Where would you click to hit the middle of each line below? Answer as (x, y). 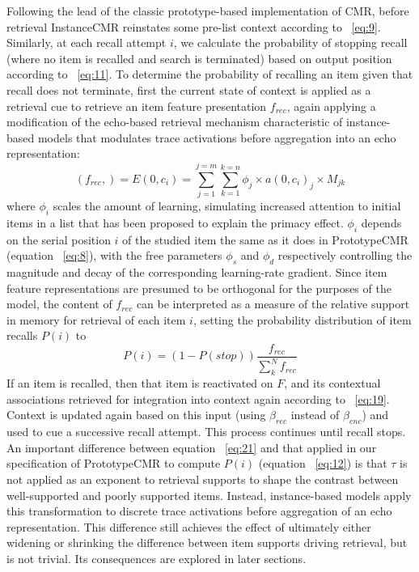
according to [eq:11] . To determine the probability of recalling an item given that (210, 74)
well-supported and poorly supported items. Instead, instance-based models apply (209, 495)
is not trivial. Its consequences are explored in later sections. (157, 558)
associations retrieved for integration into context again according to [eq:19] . (198, 398)
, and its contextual (332, 383)
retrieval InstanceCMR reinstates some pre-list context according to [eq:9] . (194, 26)
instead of (315, 415)
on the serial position (59, 239)
